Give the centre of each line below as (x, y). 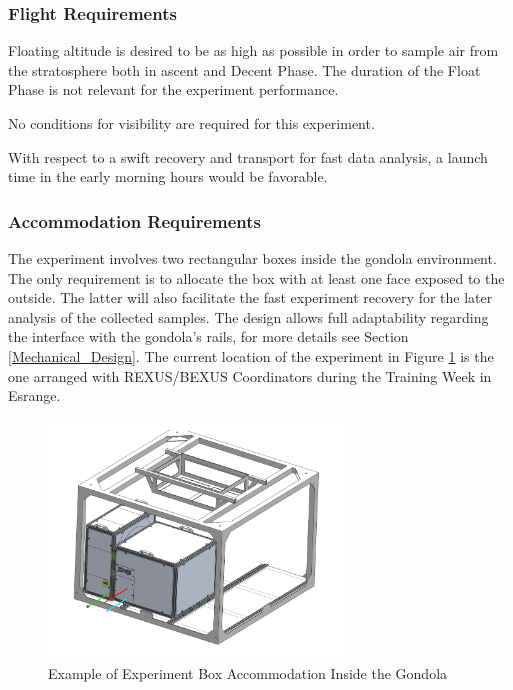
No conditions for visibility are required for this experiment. (191, 123)
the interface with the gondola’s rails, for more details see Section (208, 336)
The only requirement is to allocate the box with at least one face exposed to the (256, 277)
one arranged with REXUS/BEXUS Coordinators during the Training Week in (250, 375)
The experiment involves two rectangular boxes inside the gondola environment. (252, 258)
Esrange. (34, 395)
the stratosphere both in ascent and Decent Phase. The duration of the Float (244, 69)
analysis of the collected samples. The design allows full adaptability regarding (248, 316)
